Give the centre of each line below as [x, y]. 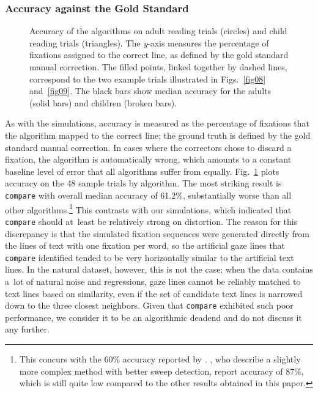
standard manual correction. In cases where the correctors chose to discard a [148, 147]
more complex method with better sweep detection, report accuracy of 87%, [161, 371]
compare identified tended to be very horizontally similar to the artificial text [150, 257]
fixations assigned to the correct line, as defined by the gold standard [159, 55]
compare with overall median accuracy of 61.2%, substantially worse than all [148, 195]
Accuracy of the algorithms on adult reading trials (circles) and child [158, 31]
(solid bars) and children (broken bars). [103, 102]
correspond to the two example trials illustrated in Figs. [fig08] [148, 79]
